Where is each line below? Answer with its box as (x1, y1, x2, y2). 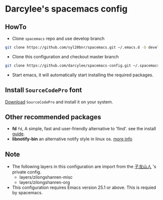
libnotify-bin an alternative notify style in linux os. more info (12, 136, 132, 142)
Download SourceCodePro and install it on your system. (5, 99, 113, 105)
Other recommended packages (5, 113, 101, 121)
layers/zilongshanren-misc (19, 174, 73, 180)
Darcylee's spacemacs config (5, 3, 128, 15)
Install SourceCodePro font (5, 86, 82, 94)
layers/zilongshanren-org (19, 180, 70, 185)
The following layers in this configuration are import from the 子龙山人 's (12, 164, 157, 169)
